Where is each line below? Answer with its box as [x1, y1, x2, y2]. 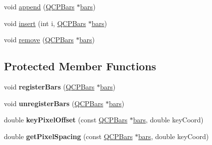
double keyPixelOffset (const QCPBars [4, 115, 128, 125]
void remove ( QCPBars [4, 34, 74, 45]
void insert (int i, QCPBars [4, 18, 86, 28]
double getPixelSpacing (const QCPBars [4, 131, 133, 141]
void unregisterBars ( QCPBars [4, 98, 104, 108]
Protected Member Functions [4, 58, 157, 74]
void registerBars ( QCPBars [4, 81, 95, 91]
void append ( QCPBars [4, 1, 75, 11]
